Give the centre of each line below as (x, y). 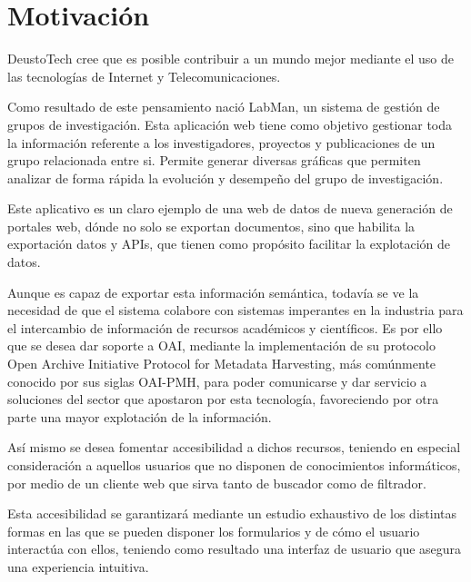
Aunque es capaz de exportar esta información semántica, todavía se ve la (213, 292)
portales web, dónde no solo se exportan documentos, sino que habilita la (211, 226)
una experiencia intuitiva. (78, 566)
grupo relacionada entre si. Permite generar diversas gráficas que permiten (214, 160)
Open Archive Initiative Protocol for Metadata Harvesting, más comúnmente (222, 364)
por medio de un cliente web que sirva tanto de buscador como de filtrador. (217, 483)
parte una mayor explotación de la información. (140, 416)
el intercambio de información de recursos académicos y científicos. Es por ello (225, 327)
